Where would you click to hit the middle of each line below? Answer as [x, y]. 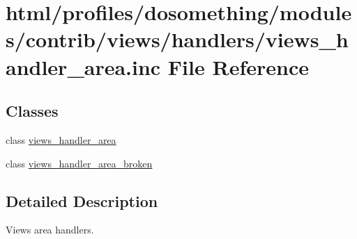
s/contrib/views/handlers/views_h [177, 39]
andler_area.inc [83, 66]
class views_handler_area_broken [79, 163]
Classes [32, 111]
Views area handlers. [50, 230]
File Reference [238, 66]
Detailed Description [82, 200]
